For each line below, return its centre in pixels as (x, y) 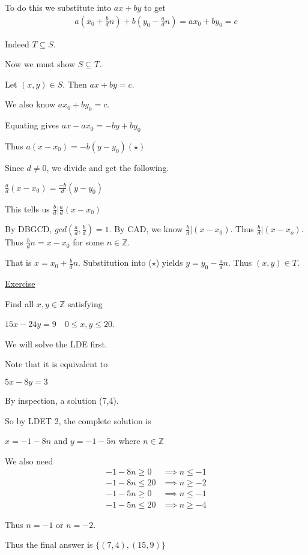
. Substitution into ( (115, 262)
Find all (20, 303)
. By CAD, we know (146, 229)
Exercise (20, 283)
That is (18, 262)
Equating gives (32, 125)
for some (88, 242)
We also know (30, 104)
